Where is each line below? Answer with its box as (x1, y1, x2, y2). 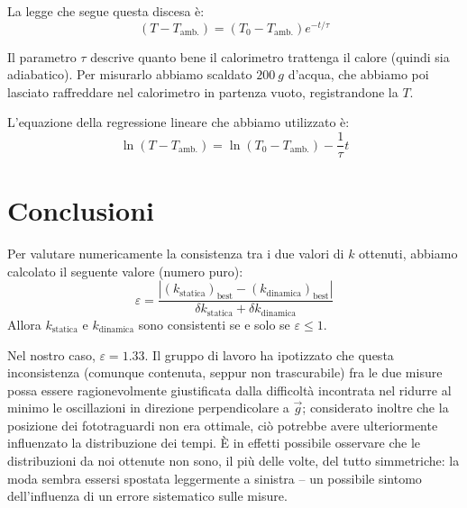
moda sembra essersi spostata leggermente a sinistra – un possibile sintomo (7, 468, 422, 487)
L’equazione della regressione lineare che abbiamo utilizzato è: (7, 113, 350, 132)
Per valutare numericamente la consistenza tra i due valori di (7, 244, 344, 263)
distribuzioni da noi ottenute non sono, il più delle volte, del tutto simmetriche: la (7, 451, 460, 470)
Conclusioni (7, 192, 154, 229)
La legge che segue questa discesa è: (7, 2, 205, 20)
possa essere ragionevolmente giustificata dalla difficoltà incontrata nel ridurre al (7, 380, 452, 399)
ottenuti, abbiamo (359, 244, 458, 263)
